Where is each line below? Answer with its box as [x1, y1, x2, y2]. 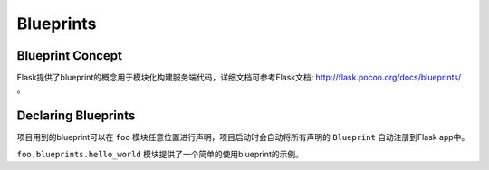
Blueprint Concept [16, 48, 122, 63]
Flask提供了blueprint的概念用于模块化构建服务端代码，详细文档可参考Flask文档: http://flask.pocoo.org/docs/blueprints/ [16, 72, 462, 83]
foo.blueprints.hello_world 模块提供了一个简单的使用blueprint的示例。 [16, 148, 303, 159]
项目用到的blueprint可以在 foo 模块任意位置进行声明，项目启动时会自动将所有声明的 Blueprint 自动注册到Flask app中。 [16, 132, 470, 143]
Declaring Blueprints [16, 109, 136, 124]
